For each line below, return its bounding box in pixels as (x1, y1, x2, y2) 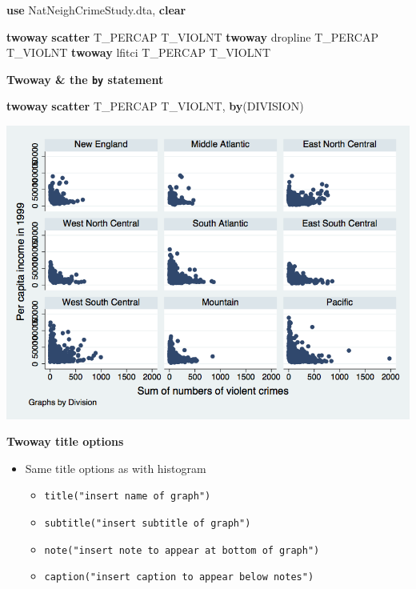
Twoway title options (6, 433, 124, 450)
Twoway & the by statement (6, 70, 164, 87)
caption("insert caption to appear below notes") (44, 571, 314, 583)
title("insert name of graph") (44, 491, 211, 503)
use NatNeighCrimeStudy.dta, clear (6, 2, 186, 18)
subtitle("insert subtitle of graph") (44, 518, 251, 529)
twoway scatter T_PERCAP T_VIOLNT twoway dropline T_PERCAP (6, 28, 378, 45)
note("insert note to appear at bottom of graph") (44, 544, 320, 556)
